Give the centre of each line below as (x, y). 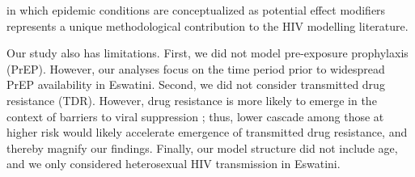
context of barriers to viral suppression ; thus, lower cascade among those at (195, 116)
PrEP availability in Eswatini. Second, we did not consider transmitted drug (196, 84)
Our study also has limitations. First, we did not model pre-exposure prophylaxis (207, 53)
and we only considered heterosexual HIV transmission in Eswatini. (174, 164)
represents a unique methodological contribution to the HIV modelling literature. (207, 25)
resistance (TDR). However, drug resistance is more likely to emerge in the (192, 100)
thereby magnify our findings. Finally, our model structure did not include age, (202, 147)
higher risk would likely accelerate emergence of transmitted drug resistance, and (207, 132)
